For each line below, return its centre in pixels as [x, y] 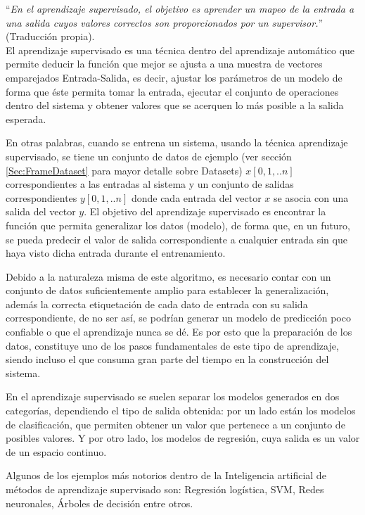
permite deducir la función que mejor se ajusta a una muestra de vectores [164, 64]
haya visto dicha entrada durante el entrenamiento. [116, 253]
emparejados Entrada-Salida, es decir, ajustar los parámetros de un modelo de [174, 77]
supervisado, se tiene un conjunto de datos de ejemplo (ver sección [149, 156]
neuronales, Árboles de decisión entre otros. [100, 503]
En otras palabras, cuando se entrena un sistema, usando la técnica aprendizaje [177, 142]
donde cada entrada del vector [196, 197]
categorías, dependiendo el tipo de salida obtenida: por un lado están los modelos [181, 411]
